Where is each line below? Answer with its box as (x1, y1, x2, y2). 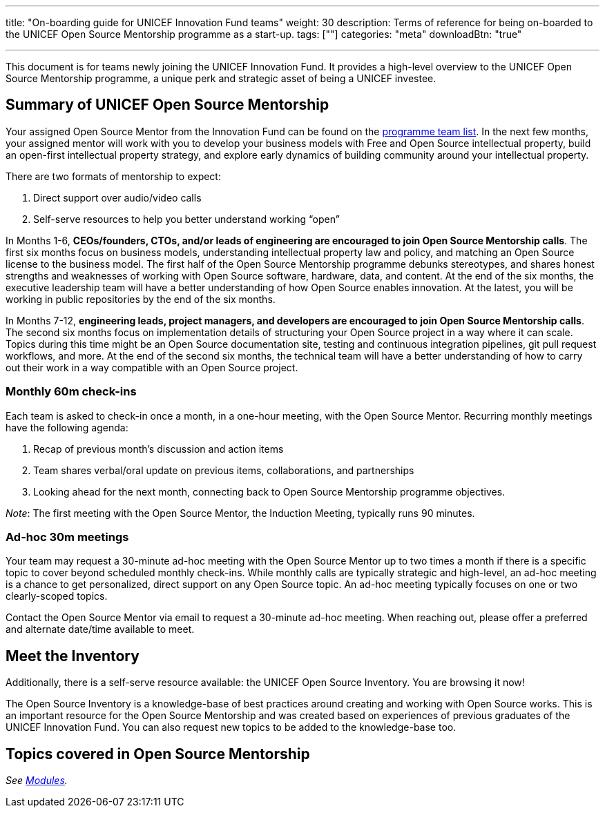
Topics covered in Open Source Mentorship (6, 745, 310, 763)
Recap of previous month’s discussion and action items (33, 442, 284, 455)
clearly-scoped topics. (6, 590, 108, 603)
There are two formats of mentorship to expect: (6, 170, 221, 182)
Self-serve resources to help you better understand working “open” (33, 213, 340, 225)
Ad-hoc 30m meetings (6, 529, 129, 544)
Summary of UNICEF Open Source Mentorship (6, 96, 329, 114)
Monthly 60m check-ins (6, 384, 137, 399)
